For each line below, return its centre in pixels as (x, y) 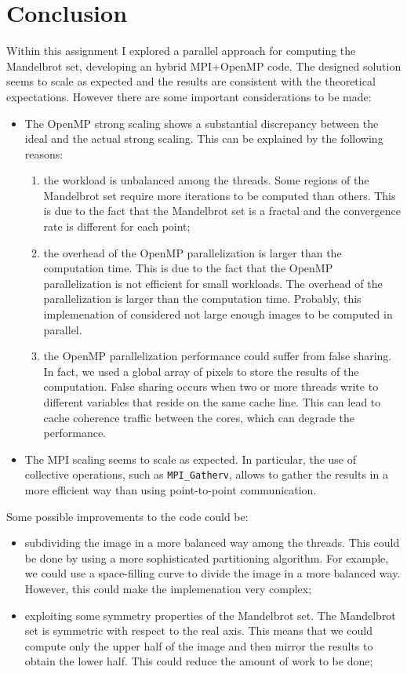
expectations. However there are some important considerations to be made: (189, 96)
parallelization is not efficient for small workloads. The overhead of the (213, 283)
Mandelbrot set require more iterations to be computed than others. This (220, 195)
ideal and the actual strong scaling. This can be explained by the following (204, 138)
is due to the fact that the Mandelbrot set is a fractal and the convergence (222, 211)
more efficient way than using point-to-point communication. (171, 490)
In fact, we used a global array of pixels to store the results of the (201, 371)
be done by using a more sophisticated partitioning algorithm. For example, (207, 557)
